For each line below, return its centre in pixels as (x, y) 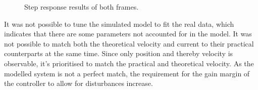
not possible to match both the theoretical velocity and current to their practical (129, 43)
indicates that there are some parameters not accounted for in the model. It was (128, 34)
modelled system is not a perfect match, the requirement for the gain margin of (127, 73)
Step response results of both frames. (82, 7)
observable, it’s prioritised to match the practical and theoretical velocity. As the (129, 63)
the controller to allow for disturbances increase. (79, 83)
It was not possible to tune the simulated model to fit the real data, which (119, 24)
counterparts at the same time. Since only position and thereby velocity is (119, 53)
